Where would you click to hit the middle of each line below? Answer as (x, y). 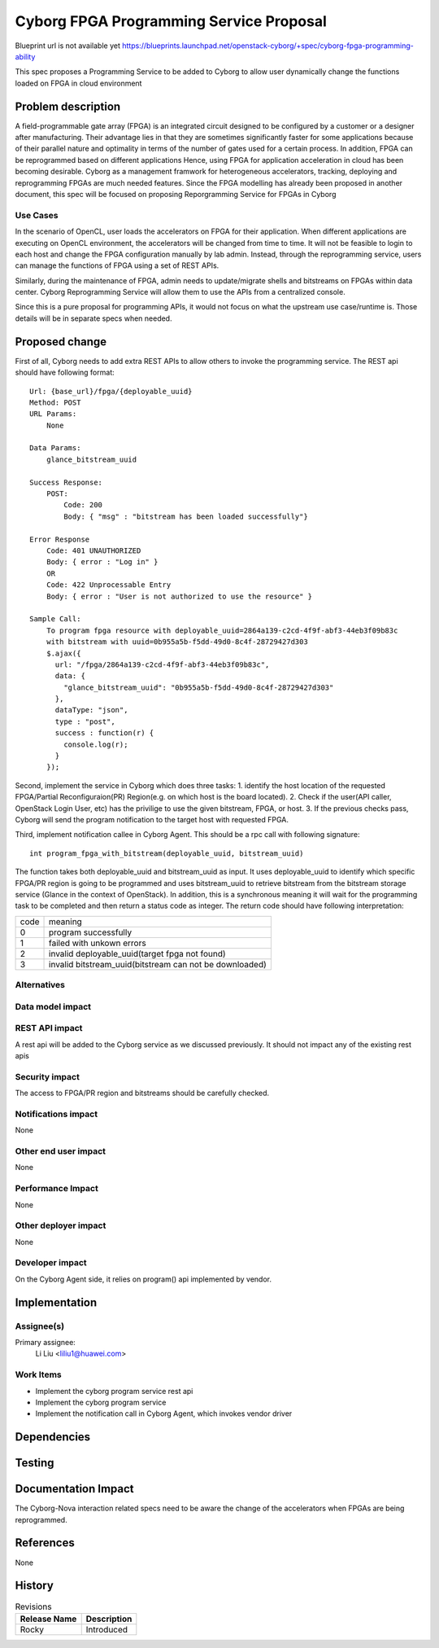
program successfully (91, 932)
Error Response (60, 539)
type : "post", (85, 721)
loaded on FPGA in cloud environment (78, 83)
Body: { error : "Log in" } (102, 562)
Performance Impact (57, 1189)
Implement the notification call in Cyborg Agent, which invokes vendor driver (164, 1414)
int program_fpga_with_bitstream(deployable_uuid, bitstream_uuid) (167, 853)
